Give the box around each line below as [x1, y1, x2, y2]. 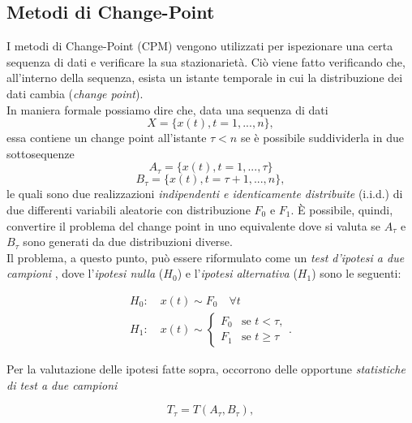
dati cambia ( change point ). [6, 84, 144, 101]
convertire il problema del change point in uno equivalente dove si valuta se [6, 217, 381, 234]
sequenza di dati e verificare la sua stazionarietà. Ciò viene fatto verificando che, [6, 53, 406, 70]
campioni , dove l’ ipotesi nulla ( [6, 265, 164, 282]
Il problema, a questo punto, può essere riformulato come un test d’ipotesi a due [6, 248, 405, 265]
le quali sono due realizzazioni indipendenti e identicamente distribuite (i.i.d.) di [6, 185, 403, 202]
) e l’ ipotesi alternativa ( [177, 265, 298, 282]
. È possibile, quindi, [290, 201, 393, 218]
